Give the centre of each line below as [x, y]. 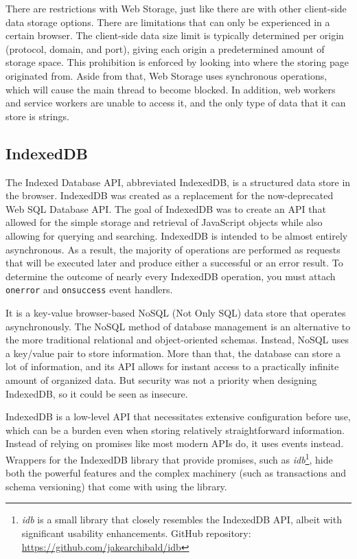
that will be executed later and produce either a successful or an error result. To [174, 263]
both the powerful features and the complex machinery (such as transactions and [176, 473]
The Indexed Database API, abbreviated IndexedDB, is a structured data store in [178, 182]
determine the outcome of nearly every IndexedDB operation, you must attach [171, 276]
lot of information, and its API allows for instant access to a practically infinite [172, 366]
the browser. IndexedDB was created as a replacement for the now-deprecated [170, 195]
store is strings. [37, 116]
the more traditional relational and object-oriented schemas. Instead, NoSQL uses [177, 340]
